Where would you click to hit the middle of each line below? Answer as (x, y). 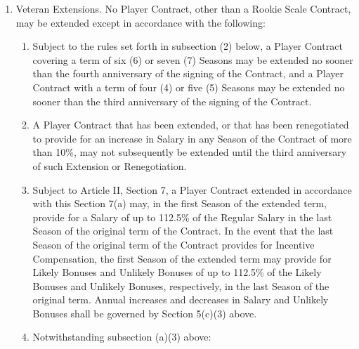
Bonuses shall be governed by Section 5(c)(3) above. (145, 313)
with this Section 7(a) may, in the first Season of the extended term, (179, 203)
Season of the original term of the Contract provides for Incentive (174, 244)
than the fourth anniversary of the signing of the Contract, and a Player (188, 73)
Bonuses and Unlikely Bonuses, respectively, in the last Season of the (181, 285)
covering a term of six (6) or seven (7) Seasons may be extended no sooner (193, 59)
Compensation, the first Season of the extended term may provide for (182, 258)
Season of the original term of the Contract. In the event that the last (183, 231)
